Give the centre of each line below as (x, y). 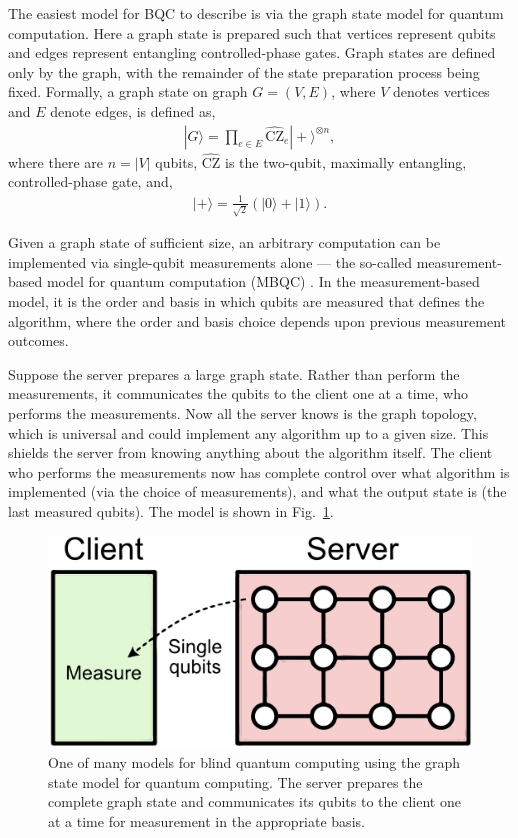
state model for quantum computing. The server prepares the (235, 781)
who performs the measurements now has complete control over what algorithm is (259, 471)
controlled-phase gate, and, (90, 181)
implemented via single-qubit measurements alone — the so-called (210, 261)
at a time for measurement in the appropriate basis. (206, 820)
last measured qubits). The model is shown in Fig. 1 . (171, 510)
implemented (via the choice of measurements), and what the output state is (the (257, 491)
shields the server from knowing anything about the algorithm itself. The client (250, 452)
